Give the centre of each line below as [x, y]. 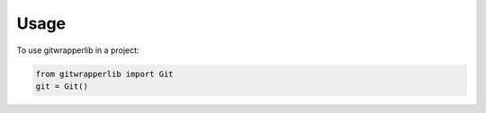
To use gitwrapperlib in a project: [78, 50]
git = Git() [62, 86]
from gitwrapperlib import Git [105, 74]
